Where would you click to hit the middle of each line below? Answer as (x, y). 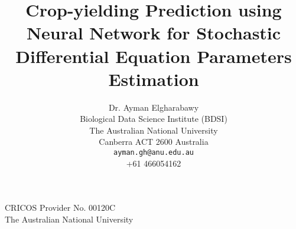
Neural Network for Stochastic (154, 33)
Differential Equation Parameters (154, 56)
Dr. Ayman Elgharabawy (154, 107)
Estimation (154, 79)
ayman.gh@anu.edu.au (154, 153)
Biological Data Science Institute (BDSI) (154, 119)
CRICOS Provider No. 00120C (60, 208)
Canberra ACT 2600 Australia (154, 142)
